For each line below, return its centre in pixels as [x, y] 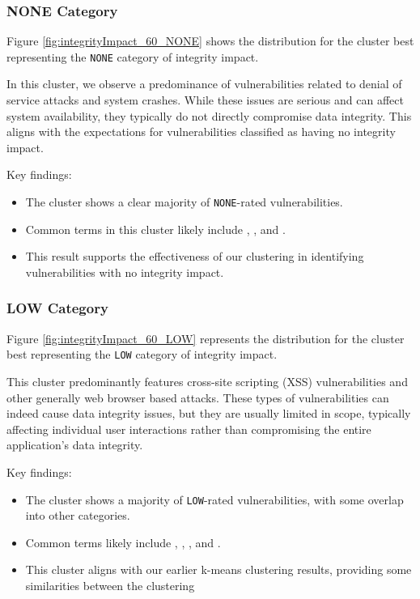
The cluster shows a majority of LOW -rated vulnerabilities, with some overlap [214, 499]
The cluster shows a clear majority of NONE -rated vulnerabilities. [184, 202]
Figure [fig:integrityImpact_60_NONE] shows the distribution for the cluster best [210, 41]
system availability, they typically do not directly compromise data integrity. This [209, 115]
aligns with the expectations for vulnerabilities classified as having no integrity [201, 132]
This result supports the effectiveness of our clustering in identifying [195, 256]
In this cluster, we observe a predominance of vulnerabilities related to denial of [204, 84]
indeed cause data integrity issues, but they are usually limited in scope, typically [209, 413]
